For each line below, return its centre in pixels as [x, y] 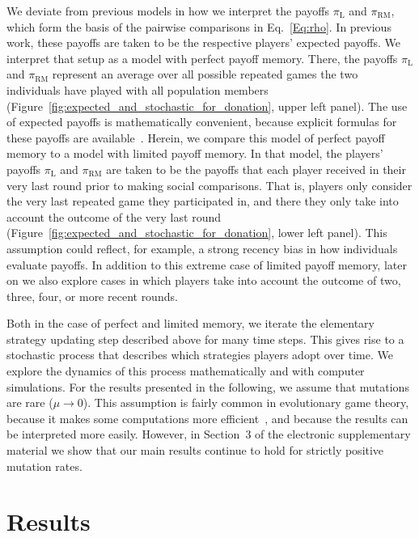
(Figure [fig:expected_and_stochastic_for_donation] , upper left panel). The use [207, 106]
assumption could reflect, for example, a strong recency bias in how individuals [202, 248]
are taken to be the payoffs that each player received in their [256, 169]
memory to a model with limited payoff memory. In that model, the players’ [195, 153]
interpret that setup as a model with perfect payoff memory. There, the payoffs [202, 58]
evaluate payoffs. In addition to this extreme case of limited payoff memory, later [207, 264]
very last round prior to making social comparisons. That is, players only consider [209, 185]
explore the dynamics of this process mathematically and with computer [186, 371]
